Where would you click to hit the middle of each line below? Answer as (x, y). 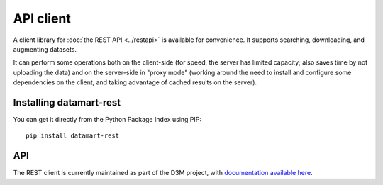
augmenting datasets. (45, 49)
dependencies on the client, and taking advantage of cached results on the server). (135, 82)
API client (42, 18)
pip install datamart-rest (73, 136)
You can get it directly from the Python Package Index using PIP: (107, 120)
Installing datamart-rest (67, 102)
